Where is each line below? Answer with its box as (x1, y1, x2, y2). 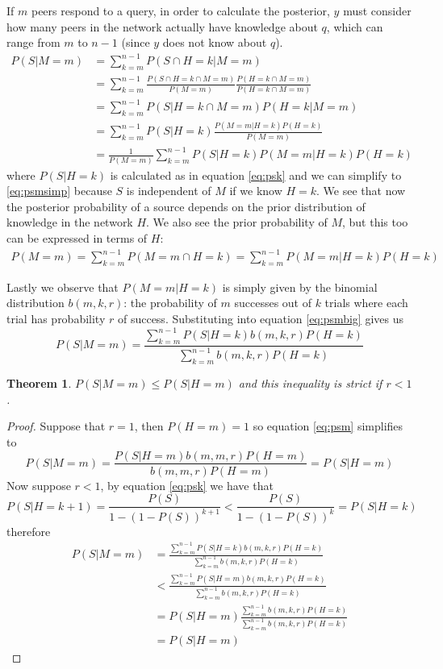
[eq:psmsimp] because (6, 182, 112, 199)
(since (121, 34, 150, 51)
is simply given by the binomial (222, 278, 378, 295)
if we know (229, 182, 282, 199)
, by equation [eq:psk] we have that (100, 476, 274, 493)
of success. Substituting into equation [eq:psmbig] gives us (117, 310, 404, 327)
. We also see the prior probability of (146, 214, 328, 231)
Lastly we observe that (6, 278, 119, 295)
